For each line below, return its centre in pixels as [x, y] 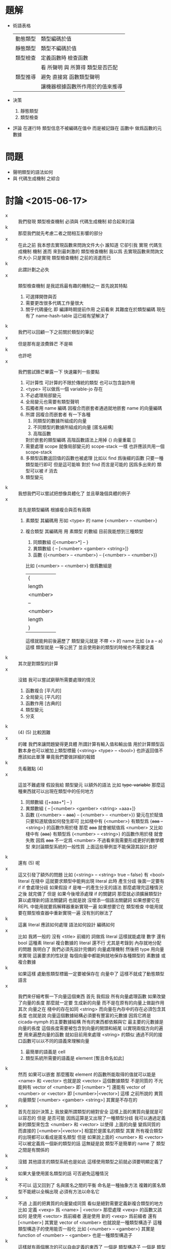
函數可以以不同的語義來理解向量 [56, 1041]
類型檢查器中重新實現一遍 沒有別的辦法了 [70, 913]
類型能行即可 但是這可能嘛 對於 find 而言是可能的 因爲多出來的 [91, 464]
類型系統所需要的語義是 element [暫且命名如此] [75, 1058]
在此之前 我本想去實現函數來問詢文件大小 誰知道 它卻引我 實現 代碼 [88, 245]
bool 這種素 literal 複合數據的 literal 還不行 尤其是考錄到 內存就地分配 [90, 943]
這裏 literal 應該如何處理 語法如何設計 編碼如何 [66, 924]
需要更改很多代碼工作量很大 [54, 303]
